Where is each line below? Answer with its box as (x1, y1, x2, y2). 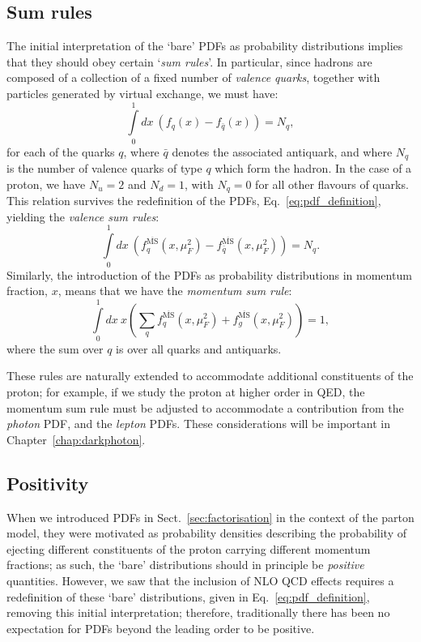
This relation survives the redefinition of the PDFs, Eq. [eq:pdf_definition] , (6, 192, 381, 209)
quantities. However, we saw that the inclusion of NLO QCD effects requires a (6, 571, 394, 588)
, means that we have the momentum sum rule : (57, 282, 292, 299)
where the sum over (6, 340, 104, 357)
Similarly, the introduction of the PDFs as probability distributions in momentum (6, 266, 412, 283)
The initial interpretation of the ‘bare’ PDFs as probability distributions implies (6, 37, 403, 54)
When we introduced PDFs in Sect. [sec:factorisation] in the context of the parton (6, 508, 415, 525)
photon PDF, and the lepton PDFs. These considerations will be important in (6, 415, 390, 432)
